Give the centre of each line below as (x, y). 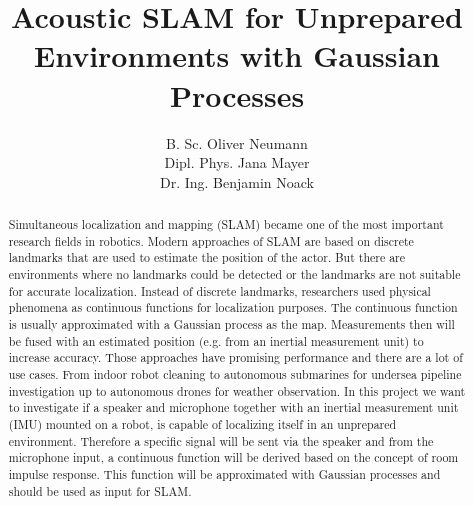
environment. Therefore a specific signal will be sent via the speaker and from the (221, 440)
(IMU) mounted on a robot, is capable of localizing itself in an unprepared (202, 423)
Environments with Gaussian (237, 55)
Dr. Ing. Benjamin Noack (237, 181)
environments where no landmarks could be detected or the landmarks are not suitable (234, 274)
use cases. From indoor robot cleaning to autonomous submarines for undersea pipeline (235, 373)
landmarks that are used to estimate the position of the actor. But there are (207, 257)
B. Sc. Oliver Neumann (237, 142)
